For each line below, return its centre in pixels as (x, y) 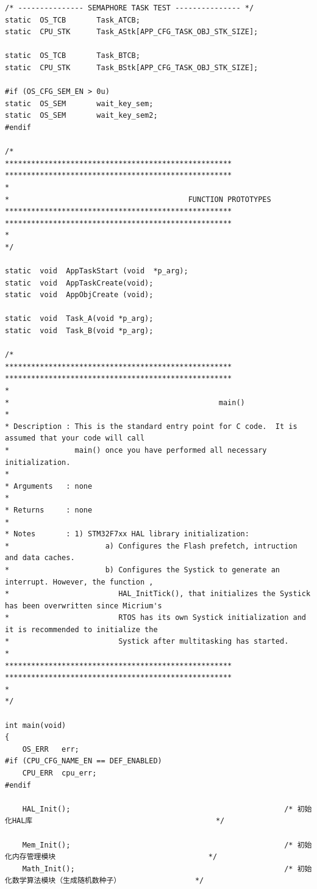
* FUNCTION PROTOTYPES (138, 199)
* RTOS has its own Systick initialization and (155, 618)
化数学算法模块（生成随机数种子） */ (105, 881)
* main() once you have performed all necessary (136, 450)
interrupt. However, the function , (79, 582)
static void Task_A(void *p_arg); (79, 319)
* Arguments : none (49, 486)
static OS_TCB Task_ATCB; (73, 20)
